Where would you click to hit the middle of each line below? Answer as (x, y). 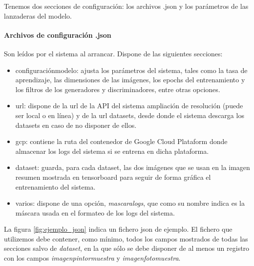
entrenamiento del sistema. (55, 186)
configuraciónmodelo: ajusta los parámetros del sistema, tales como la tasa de (131, 70)
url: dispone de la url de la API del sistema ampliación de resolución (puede (129, 106)
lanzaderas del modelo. (38, 15)
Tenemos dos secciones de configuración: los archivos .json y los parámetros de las (126, 6)
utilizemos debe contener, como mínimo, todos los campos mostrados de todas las (126, 238)
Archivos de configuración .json (58, 35)
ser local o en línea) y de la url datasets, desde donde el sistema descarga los (130, 115)
